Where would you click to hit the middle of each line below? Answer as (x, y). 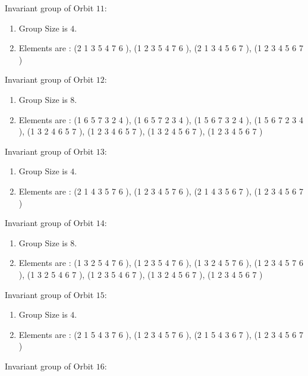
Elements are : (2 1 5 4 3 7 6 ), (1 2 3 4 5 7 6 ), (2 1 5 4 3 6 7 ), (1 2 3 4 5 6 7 (161, 334)
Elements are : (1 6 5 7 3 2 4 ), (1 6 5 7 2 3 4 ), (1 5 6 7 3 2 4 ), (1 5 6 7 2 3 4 (161, 119)
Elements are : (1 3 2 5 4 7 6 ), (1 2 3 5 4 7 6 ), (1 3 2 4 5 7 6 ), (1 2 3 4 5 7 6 (161, 263)
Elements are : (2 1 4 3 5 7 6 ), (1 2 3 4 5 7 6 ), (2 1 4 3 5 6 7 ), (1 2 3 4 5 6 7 (161, 191)
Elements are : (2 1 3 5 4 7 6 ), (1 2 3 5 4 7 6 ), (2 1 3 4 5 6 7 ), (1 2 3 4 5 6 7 (161, 48)
